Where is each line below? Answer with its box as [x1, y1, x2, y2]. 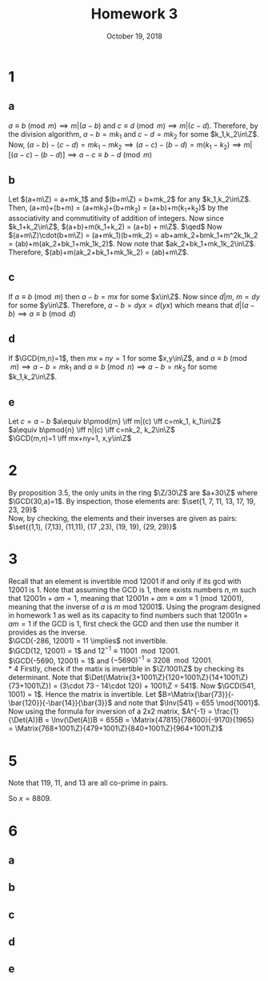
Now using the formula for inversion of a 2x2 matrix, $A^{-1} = [8, 707, 214, 716]
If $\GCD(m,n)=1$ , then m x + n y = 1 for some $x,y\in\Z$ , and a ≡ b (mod [8, 353, 248, 362]
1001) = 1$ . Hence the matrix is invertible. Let [8, 690, 157, 699]
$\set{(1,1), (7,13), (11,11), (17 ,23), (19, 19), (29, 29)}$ [8, 522, 178, 532]
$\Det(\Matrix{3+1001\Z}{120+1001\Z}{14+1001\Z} [84, 673, 249, 683]
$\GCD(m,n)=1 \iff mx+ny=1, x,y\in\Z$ [8, 434, 132, 443]
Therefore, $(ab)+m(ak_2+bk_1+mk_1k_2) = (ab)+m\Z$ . [8, 247, 190, 257]
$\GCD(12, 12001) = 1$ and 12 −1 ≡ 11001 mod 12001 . [8, 645, 180, 655]
